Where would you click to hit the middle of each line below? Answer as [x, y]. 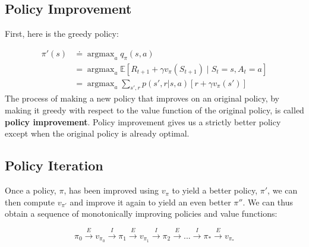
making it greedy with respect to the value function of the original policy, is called [154, 110]
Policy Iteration [54, 165]
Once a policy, [31, 190]
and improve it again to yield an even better [150, 202]
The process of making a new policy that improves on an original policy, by [142, 98]
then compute [30, 202]
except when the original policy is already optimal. [97, 133]
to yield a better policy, [215, 190]
